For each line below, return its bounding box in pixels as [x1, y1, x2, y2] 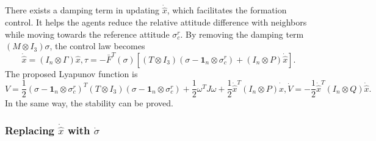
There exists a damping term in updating [5, 4, 160, 16]
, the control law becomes [49, 40, 145, 52]
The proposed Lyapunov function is [5, 67, 138, 80]
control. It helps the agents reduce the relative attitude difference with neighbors [5, 16, 307, 29]
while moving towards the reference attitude [5, 27, 170, 40]
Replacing [5, 122, 54, 137]
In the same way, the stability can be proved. [5, 97, 173, 109]
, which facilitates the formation [167, 4, 287, 16]
